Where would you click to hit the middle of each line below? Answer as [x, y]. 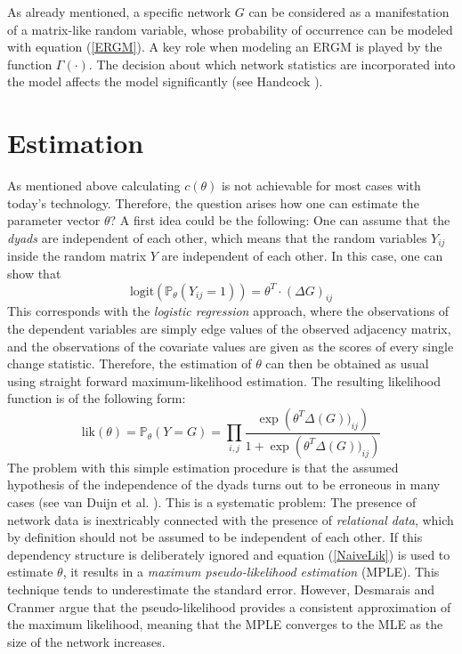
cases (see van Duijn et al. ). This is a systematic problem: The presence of [212, 501]
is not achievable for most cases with [321, 186]
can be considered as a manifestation [349, 12]
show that [34, 273]
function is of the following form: [97, 398]
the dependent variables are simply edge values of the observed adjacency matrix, [229, 328]
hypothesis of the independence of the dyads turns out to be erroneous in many [224, 484]
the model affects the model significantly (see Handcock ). [165, 81]
